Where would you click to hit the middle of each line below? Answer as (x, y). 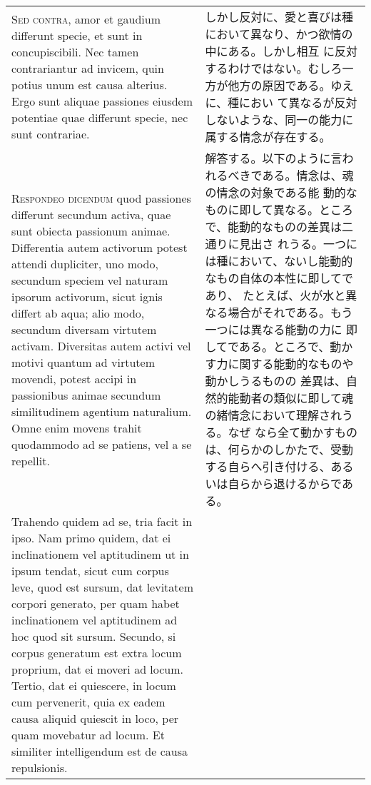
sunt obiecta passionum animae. (91, 231)
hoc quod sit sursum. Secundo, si (94, 636)
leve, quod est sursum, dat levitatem (102, 587)
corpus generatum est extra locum (97, 653)
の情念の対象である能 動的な (281, 192)
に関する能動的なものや (291, 364)
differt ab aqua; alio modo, (78, 313)
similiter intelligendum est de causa (100, 751)
